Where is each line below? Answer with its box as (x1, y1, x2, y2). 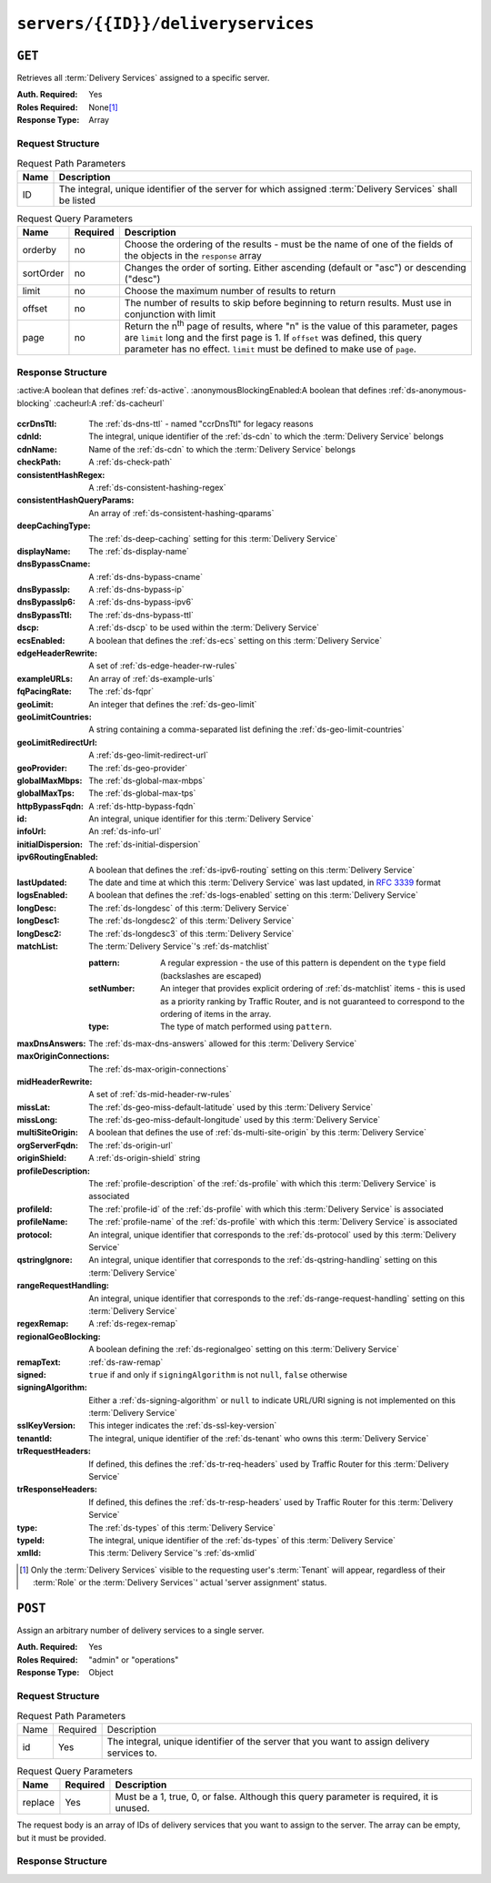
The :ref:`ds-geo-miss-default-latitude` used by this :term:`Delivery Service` (88, 1102, 374, 1113)
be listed (58, 194, 95, 207)
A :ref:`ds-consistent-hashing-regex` (88, 482, 226, 493)
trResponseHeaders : (16, 1484, 98, 1495)
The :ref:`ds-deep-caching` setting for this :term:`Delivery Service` (88, 533, 338, 544)
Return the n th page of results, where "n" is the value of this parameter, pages (124, 319, 458, 332)
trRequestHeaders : (16, 1446, 91, 1457)
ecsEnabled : (16, 635, 65, 646)
